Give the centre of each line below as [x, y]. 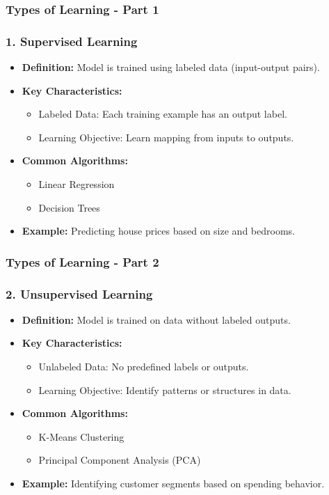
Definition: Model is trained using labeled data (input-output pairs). [171, 67]
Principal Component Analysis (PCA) [120, 460]
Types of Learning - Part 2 [82, 261]
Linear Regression [77, 184]
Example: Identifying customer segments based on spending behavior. [173, 484]
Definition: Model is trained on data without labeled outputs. [156, 319]
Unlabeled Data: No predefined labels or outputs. [144, 367]
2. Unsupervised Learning [79, 293]
